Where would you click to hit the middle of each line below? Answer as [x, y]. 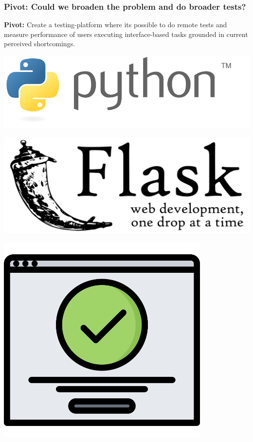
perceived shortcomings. [40, 44]
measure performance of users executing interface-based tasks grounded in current [126, 34]
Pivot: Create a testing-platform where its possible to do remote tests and [116, 25]
